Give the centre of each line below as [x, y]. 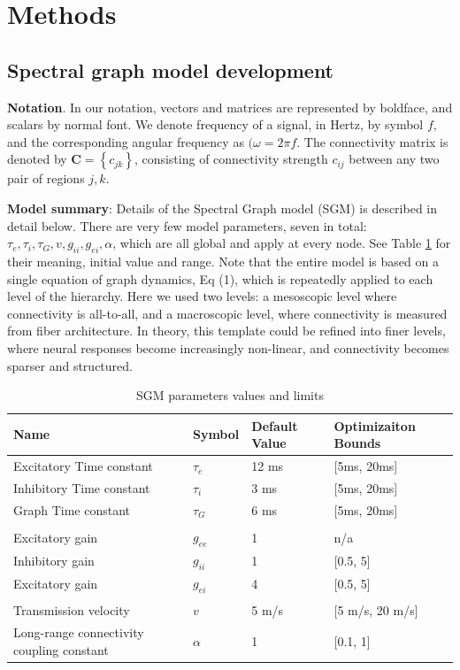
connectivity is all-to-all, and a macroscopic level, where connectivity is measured [227, 313]
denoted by [37, 159]
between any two [394, 159]
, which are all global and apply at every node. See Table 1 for [282, 243]
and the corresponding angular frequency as [126, 141]
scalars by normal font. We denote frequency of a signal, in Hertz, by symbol [215, 124]
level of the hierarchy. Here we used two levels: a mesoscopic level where [202, 296]
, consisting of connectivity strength [231, 159]
